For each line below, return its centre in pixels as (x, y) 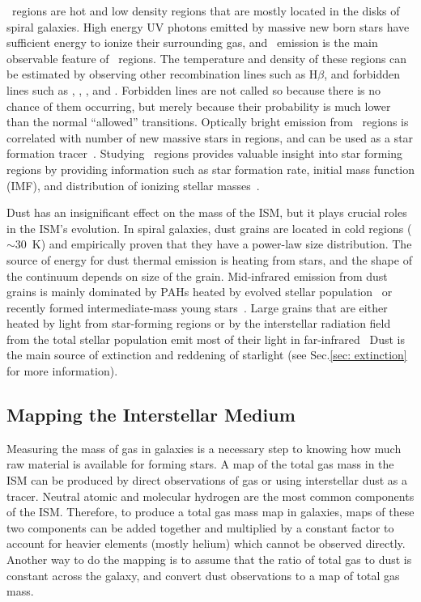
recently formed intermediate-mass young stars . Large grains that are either (197, 307)
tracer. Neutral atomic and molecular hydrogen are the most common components (210, 496)
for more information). (62, 371)
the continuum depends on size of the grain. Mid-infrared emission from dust (197, 276)
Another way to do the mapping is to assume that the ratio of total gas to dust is (209, 560)
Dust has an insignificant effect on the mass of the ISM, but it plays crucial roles (207, 212)
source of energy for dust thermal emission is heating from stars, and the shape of (209, 259)
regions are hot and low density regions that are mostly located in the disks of (206, 11)
